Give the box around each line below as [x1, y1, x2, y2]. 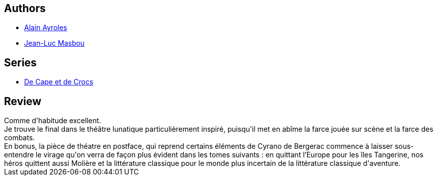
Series [4, 56, 37, 69]
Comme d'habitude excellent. [4, 116, 101, 125]
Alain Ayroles [24, 23, 67, 32]
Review [4, 95, 42, 108]
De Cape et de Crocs [24, 77, 94, 86]
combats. [4, 133, 35, 142]
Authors [4, 2, 46, 15]
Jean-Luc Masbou [24, 39, 85, 48]
